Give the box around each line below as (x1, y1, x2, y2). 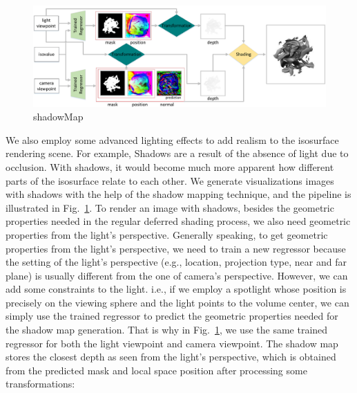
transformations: (6, 376, 75, 391)
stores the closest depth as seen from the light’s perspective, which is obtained (6, 349, 336, 364)
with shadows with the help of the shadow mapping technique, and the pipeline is (6, 187, 351, 201)
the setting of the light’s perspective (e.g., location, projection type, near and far (6, 255, 347, 269)
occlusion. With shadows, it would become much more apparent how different (6, 159, 334, 174)
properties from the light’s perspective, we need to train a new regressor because (6, 241, 346, 255)
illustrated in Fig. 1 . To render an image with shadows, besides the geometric (6, 200, 334, 214)
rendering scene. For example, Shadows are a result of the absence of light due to (6, 146, 349, 161)
